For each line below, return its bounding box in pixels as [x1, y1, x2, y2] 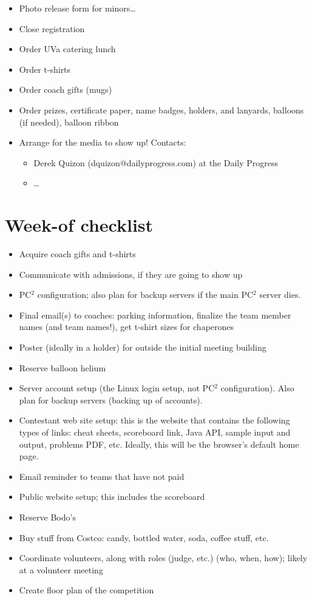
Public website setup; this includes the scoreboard [19, 490, 205, 503]
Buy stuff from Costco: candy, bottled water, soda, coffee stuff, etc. [19, 531, 269, 544]
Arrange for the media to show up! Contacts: [19, 136, 186, 149]
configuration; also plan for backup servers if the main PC [37, 288, 254, 301]
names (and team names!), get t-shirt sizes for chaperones [19, 320, 234, 333]
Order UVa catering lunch [19, 42, 116, 55]
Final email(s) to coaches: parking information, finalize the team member [19, 308, 291, 321]
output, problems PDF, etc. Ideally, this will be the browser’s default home [19, 437, 299, 450]
